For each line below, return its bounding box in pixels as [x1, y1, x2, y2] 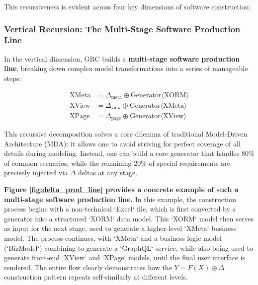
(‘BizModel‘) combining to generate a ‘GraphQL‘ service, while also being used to [4, 242, 253, 253]
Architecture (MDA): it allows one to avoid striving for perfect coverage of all [4, 138, 241, 148]
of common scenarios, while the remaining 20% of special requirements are [4, 157, 231, 168]
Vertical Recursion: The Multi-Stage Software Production [4, 22, 241, 35]
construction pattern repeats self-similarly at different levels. [4, 272, 188, 282]
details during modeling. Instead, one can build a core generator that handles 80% [4, 148, 255, 158]
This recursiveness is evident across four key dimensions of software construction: [4, 1, 251, 11]
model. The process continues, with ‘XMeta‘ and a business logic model [4, 233, 222, 243]
